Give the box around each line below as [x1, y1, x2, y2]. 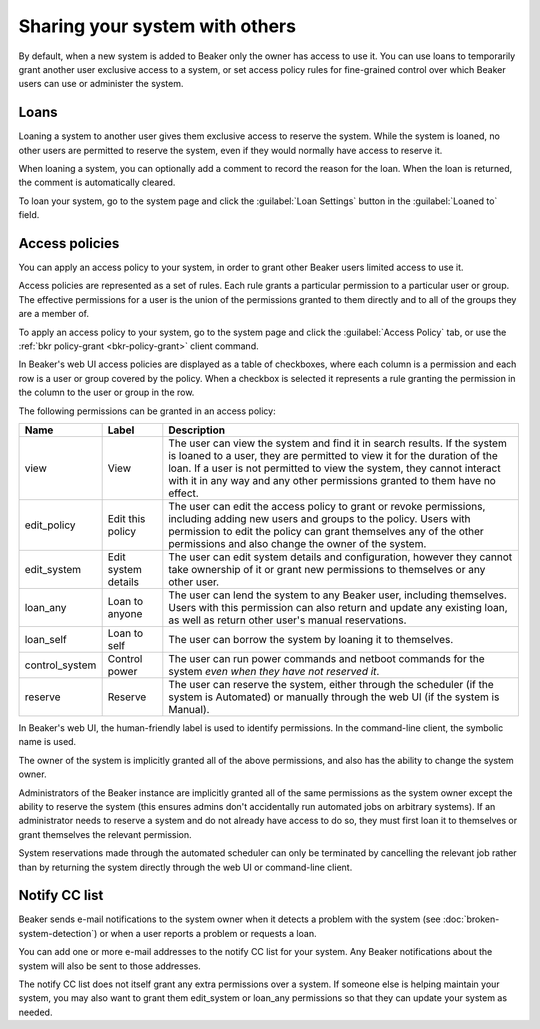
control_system [24, 658, 97, 672]
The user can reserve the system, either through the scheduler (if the [168, 678, 494, 691]
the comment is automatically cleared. [18, 176, 176, 189]
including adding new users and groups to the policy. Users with [168, 512, 471, 525]
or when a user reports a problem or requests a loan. [99, 927, 317, 939]
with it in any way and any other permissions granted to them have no [168, 474, 497, 487]
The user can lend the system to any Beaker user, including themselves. [168, 588, 507, 602]
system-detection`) [18, 927, 98, 939]
